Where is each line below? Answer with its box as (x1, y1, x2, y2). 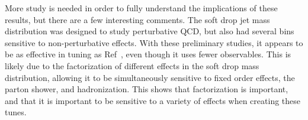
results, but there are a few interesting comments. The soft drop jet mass (5, 13, 270, 25)
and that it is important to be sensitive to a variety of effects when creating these (5, 94, 301, 106)
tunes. (5, 106, 27, 118)
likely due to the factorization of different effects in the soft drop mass (5, 59, 259, 72)
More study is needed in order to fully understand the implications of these (5, 2, 278, 14)
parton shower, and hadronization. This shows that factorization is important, (5, 83, 288, 95)
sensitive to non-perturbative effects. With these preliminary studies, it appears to (5, 36, 303, 48)
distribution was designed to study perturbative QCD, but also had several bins (5, 25, 294, 37)
